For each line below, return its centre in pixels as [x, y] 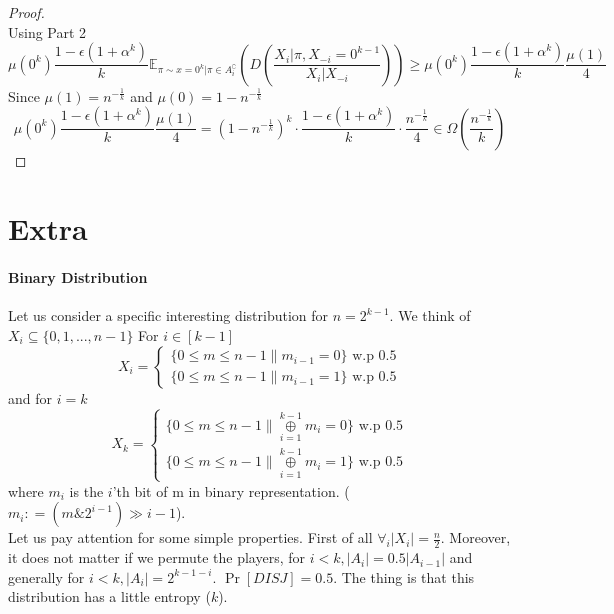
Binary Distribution [78, 277]
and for [30, 397]
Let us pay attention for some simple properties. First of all [190, 537]
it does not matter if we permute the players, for [157, 557]
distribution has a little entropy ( [109, 596]
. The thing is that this [404, 576]
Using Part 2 [47, 31]
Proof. [26, 12]
